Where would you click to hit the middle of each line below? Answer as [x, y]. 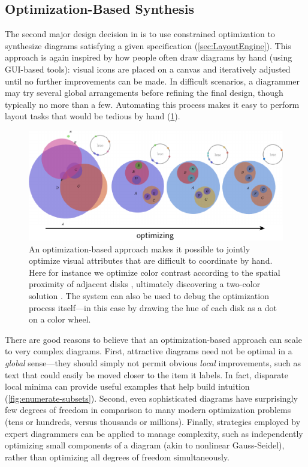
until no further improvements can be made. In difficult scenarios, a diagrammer [153, 81]
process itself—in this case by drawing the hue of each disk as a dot [153, 307]
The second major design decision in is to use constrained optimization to [140, 34]
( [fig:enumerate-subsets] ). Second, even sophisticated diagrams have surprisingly [151, 398]
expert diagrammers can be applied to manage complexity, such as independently [154, 433]
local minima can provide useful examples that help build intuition [127, 386]
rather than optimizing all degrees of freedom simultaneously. [117, 457]
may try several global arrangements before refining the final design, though [144, 93]
